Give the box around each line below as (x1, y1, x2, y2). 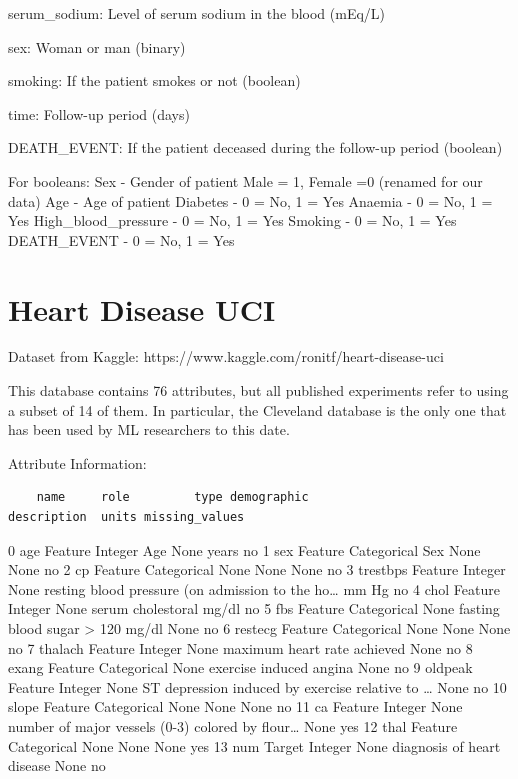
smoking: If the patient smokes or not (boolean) (8, 70, 301, 91)
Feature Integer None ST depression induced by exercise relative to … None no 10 (8, 676, 507, 697)
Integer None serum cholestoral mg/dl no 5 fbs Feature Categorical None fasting (8, 598, 500, 619)
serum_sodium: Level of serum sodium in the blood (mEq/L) (8, 3, 386, 23)
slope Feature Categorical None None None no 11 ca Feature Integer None (8, 696, 463, 717)
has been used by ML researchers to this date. (8, 419, 290, 440)
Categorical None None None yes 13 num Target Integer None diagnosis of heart (8, 735, 501, 756)
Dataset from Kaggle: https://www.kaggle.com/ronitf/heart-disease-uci (8, 346, 444, 367)
